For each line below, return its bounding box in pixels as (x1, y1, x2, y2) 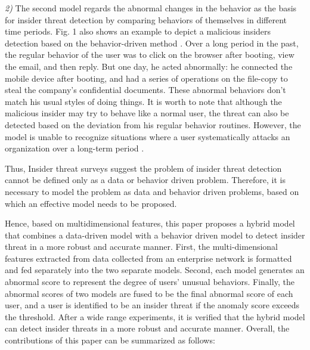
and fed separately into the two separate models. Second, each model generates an (5, 264, 305, 276)
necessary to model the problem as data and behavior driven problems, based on (5, 185, 299, 197)
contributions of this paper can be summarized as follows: (5, 334, 215, 346)
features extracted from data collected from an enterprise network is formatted (5, 252, 292, 264)
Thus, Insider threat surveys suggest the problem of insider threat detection (5, 162, 282, 174)
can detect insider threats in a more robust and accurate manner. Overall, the (5, 322, 290, 334)
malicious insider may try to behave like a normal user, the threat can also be (5, 107, 289, 119)
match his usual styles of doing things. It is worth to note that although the (5, 95, 282, 107)
